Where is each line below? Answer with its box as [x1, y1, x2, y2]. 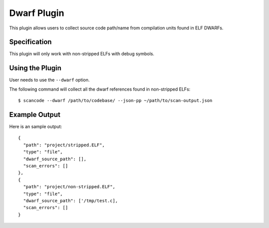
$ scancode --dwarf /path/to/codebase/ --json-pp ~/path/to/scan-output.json [18, 98, 213, 104]
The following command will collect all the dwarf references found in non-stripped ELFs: [9, 86, 191, 92]
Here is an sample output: [9, 123, 62, 129]
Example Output [9, 110, 61, 119]
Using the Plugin [9, 64, 62, 72]
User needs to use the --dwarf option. [9, 77, 90, 83]
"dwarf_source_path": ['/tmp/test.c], [23, 198, 118, 204]
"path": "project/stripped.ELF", [23, 142, 105, 148]
